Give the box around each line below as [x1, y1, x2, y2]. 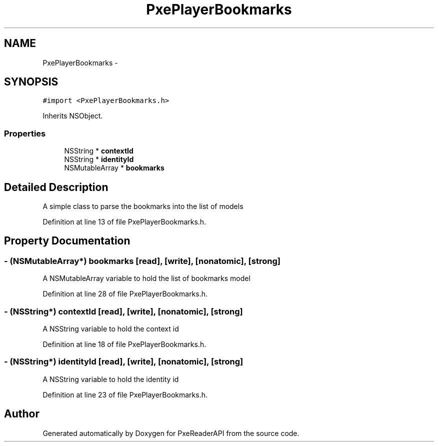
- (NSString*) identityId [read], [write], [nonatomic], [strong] [4, 356, 243, 367]
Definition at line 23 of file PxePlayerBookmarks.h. [42, 390, 208, 399]
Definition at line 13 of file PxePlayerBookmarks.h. [42, 217, 206, 226]
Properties [4, 128, 46, 138]
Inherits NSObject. [42, 111, 103, 120]
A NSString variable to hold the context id [42, 324, 179, 333]
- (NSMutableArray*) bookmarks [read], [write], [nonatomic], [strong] [4, 255, 280, 266]
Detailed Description [4, 180, 108, 193]
